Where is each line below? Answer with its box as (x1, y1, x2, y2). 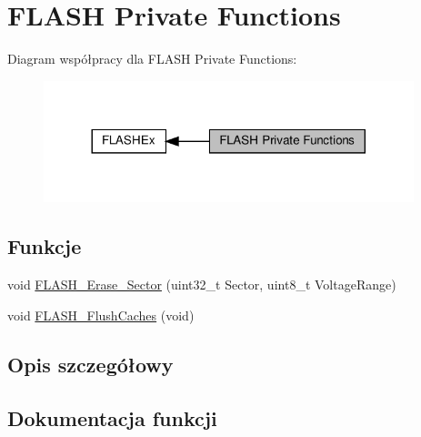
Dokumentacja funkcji (7, 403, 217, 432)
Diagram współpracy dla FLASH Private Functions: (7, 49, 297, 68)
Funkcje (7, 232, 82, 260)
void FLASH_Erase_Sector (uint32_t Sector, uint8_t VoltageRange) (7, 275, 396, 294)
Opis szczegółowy (7, 350, 174, 378)
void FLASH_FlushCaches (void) (7, 305, 195, 324)
